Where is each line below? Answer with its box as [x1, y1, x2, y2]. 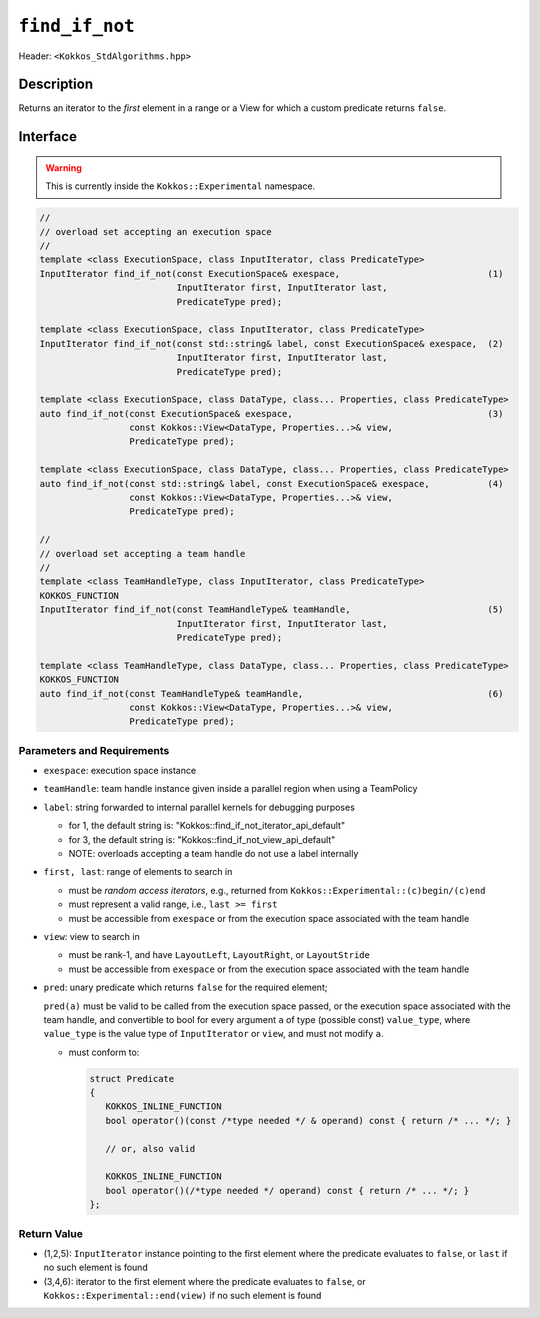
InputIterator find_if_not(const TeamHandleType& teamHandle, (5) [39, 604, 504, 615]
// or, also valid [105, 1143, 196, 1154]
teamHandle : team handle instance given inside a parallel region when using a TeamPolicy [43, 783, 418, 795]
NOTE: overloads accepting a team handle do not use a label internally [68, 847, 359, 859]
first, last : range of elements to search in [43, 866, 233, 878]
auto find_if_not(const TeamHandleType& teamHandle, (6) [39, 688, 504, 699]
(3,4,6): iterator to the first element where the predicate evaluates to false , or [43, 1275, 366, 1287]
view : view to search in [43, 930, 140, 942]
